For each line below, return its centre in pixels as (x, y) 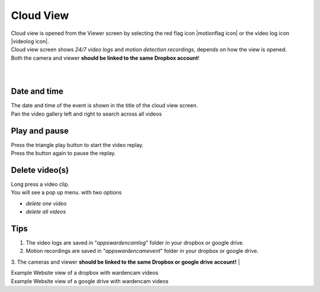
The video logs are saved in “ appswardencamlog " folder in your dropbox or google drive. (135, 243)
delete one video (46, 203)
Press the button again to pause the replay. (63, 153)
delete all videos (46, 212)
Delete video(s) (40, 170)
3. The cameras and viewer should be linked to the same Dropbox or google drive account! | (125, 262)
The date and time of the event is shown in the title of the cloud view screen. (104, 105)
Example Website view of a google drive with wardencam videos (90, 281)
